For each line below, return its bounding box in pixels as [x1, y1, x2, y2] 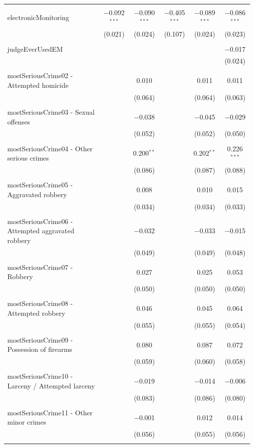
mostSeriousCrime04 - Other [7, 143, 93, 153]
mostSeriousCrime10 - [7, 371, 73, 381]
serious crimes [7, 153, 49, 163]
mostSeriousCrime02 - [7, 70, 73, 81]
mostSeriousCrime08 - [7, 298, 73, 308]
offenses [7, 116, 30, 126]
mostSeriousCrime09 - [7, 334, 73, 345]
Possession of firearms [7, 344, 72, 354]
